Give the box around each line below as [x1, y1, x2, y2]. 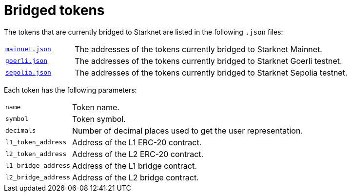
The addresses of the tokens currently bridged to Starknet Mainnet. [75, 44, 322, 54]
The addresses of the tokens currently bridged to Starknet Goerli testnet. [75, 56, 342, 66]
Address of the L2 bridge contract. [72, 172, 199, 182]
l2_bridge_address [5, 174, 71, 181]
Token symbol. [72, 114, 126, 124]
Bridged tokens [4, 2, 105, 19]
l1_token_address [5, 138, 67, 146]
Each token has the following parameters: [4, 85, 137, 94]
